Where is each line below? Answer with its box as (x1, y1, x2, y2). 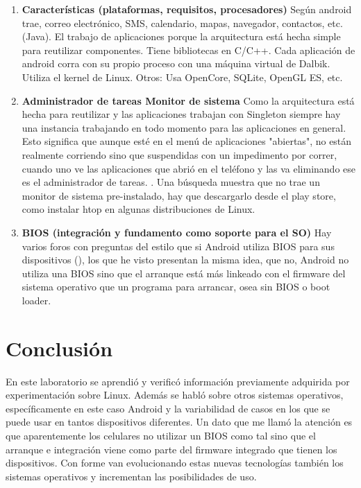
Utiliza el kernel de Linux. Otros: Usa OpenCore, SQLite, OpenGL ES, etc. (22, 69, 343, 84)
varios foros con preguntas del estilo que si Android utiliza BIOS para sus (22, 238, 335, 253)
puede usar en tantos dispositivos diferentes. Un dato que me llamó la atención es (6, 415, 353, 429)
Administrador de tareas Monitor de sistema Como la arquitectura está (22, 93, 355, 107)
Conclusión (6, 333, 113, 362)
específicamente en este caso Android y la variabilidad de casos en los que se (6, 401, 330, 415)
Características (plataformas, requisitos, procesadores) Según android (22, 2, 352, 16)
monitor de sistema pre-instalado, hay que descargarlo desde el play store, (22, 188, 336, 202)
